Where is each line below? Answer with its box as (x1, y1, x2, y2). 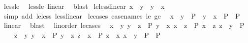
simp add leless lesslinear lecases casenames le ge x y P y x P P (3, 10, 240, 21)
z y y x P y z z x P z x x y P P (14, 29, 161, 40)
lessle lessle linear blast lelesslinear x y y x (3, 1, 165, 11)
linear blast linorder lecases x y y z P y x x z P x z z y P (3, 20, 245, 30)
